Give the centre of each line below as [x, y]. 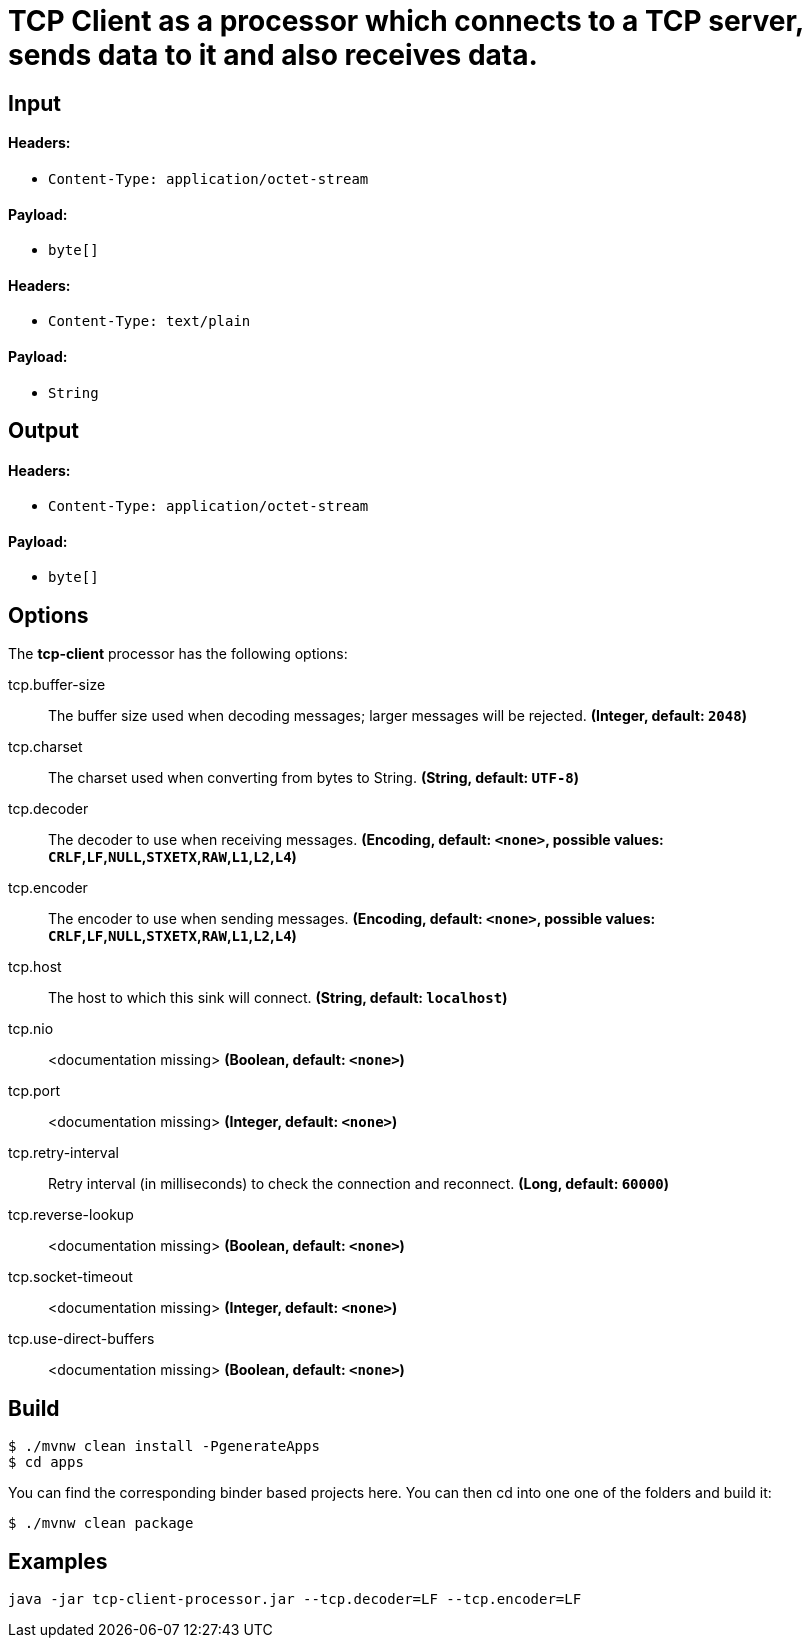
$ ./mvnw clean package [101, 1523]
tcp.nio [31, 1029]
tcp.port [34, 1091]
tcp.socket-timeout [70, 1277]
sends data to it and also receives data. [273, 55]
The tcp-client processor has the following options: [178, 654]
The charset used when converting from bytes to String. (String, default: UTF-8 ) [314, 778]
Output [43, 431]
